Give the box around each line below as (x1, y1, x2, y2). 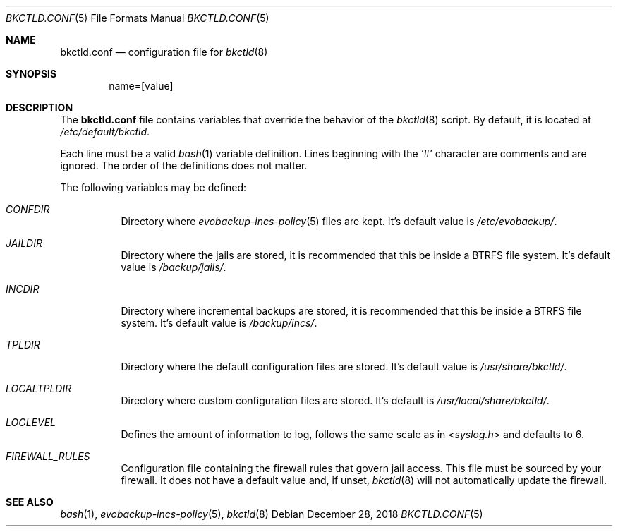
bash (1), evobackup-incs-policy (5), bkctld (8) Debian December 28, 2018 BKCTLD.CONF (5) (60, 508, 483, 520)
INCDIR (6, 283, 40, 295)
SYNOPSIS (6, 68, 57, 80)
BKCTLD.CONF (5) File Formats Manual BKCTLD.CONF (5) (6, 12, 269, 24)
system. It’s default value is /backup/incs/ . (121, 317, 317, 329)
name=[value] (109, 80, 174, 92)
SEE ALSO (6, 496, 54, 508)
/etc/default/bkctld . (60, 126, 150, 138)
